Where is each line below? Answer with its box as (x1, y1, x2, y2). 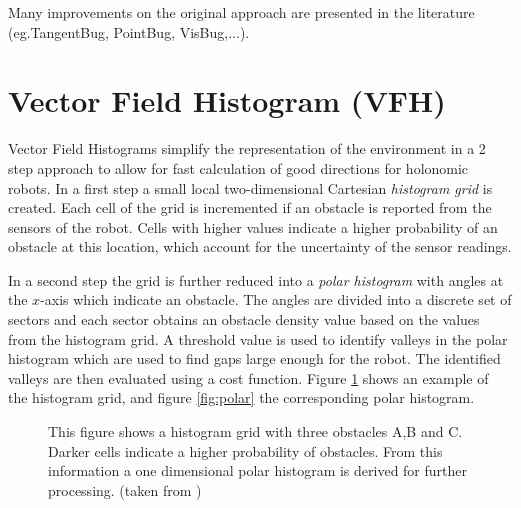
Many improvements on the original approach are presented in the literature (8, 2, 475, 22)
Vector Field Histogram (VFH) (8, 80, 446, 121)
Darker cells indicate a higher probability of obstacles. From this (48, 440, 443, 461)
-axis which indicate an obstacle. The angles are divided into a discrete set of (40, 289, 512, 310)
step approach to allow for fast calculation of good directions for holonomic (8, 157, 469, 178)
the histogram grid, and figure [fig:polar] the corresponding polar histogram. (8, 387, 475, 408)
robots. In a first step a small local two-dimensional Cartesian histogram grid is (8, 177, 493, 198)
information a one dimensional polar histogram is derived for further (48, 460, 468, 481)
